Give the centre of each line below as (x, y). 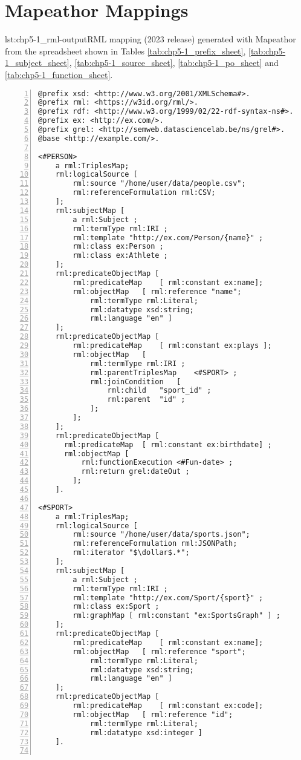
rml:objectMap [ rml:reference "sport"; (159, 651)
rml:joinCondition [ (135, 382)
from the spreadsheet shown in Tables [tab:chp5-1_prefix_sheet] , (125, 51)
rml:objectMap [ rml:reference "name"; (157, 291)
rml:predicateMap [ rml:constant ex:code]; (168, 706)
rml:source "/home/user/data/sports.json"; (161, 535)
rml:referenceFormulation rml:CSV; (144, 193)
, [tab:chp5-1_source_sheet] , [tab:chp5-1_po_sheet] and (174, 63)
